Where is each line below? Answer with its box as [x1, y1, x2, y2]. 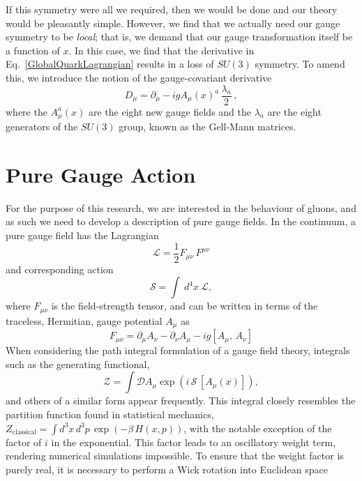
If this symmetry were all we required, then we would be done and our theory [6, 2, 338, 16]
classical [12, 428, 36, 436]
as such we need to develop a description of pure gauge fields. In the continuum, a [6, 214, 356, 229]
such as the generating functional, [6, 356, 150, 371]
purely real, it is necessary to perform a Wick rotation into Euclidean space [6, 461, 328, 476]
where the [6, 104, 47, 119]
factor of [6, 434, 42, 449]
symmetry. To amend [255, 56, 345, 71]
